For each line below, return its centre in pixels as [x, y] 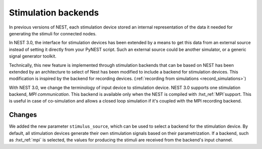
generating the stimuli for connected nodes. [53, 33]
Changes [23, 115]
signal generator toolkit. [33, 56]
